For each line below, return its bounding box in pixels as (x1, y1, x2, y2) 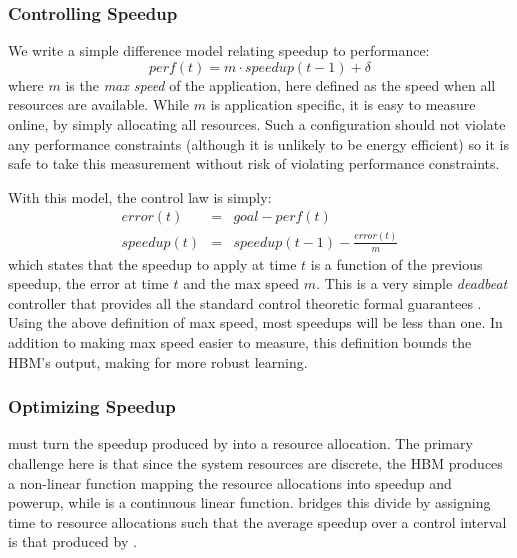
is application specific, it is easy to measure (210, 94, 476, 115)
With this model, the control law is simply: (8, 186, 272, 207)
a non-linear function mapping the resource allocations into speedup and (8, 472, 452, 493)
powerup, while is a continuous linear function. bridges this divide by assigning (8, 492, 491, 513)
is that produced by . (8, 531, 137, 552)
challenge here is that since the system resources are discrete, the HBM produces (8, 452, 503, 473)
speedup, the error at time (8, 273, 169, 294)
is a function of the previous (310, 253, 483, 274)
